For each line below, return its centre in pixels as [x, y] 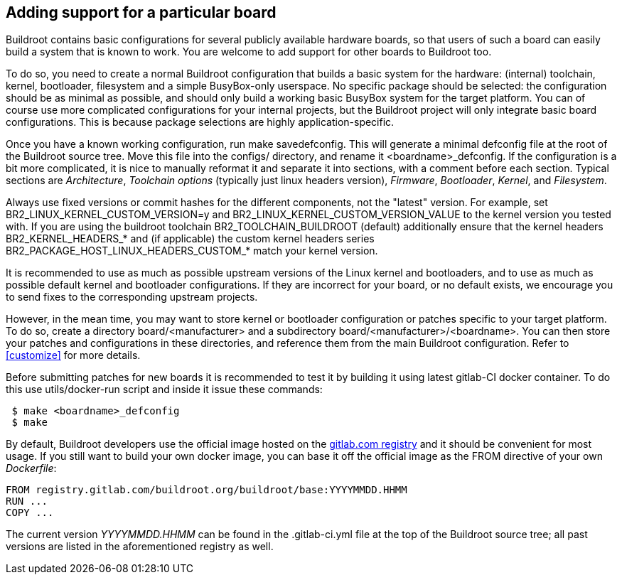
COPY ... [30, 513]
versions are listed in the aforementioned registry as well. [140, 547]
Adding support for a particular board [141, 12]
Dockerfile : [31, 468]
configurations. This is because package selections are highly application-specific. [200, 122]
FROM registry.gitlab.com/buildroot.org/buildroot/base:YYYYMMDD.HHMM [207, 490]
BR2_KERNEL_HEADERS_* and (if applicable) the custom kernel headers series [190, 239]
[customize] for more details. [73, 355]
